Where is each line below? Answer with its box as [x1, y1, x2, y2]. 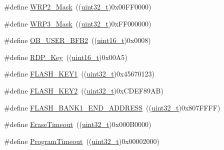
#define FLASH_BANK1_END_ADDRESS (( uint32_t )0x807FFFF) [4, 102, 220, 112]
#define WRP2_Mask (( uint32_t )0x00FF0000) [4, 1, 151, 11]
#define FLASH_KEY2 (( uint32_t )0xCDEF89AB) [4, 85, 163, 95]
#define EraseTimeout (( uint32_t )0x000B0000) [4, 119, 151, 129]
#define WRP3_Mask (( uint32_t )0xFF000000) [4, 18, 151, 28]
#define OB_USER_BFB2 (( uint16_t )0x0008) [4, 35, 151, 45]
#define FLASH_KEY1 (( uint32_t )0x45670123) [4, 68, 154, 79]
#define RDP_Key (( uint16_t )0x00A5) [4, 51, 127, 62]
